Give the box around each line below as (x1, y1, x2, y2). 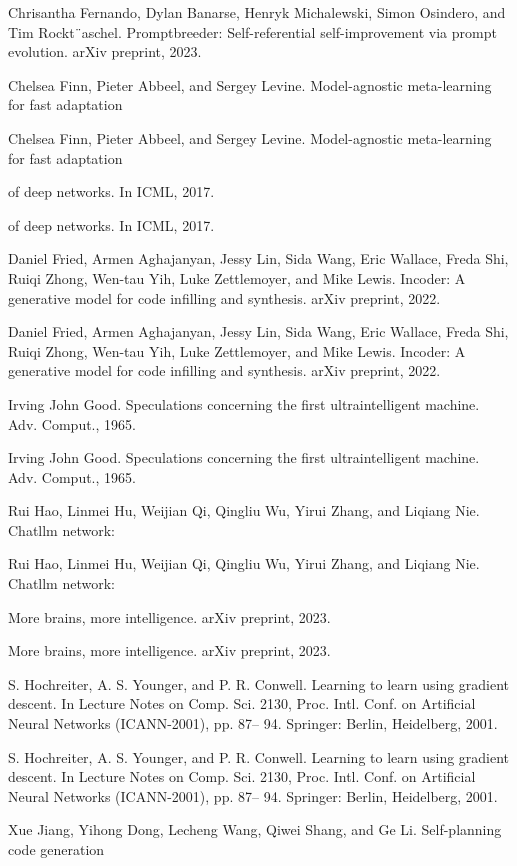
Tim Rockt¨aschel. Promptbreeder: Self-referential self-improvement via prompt (8, 21, 497, 42)
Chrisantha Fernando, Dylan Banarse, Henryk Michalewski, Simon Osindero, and (8, 2, 506, 22)
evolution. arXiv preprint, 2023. (8, 41, 202, 62)
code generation (8, 839, 105, 859)
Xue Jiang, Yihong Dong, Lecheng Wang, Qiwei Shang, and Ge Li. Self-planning (8, 819, 502, 840)
